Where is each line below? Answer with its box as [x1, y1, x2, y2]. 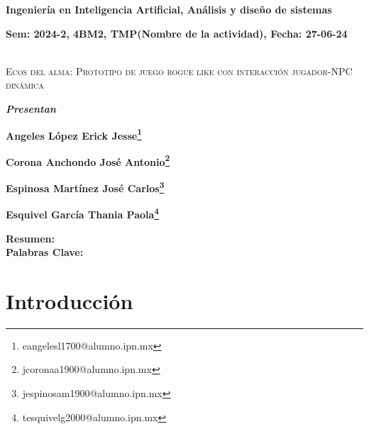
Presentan [6, 101, 56, 116]
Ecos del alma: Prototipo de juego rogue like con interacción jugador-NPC [6, 63, 353, 78]
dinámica [6, 77, 44, 92]
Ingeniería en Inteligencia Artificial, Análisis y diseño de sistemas [6, 2, 332, 16]
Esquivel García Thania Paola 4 [6, 205, 160, 221]
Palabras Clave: [6, 245, 84, 260]
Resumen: [6, 230, 55, 245]
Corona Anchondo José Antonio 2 [6, 152, 170, 169]
